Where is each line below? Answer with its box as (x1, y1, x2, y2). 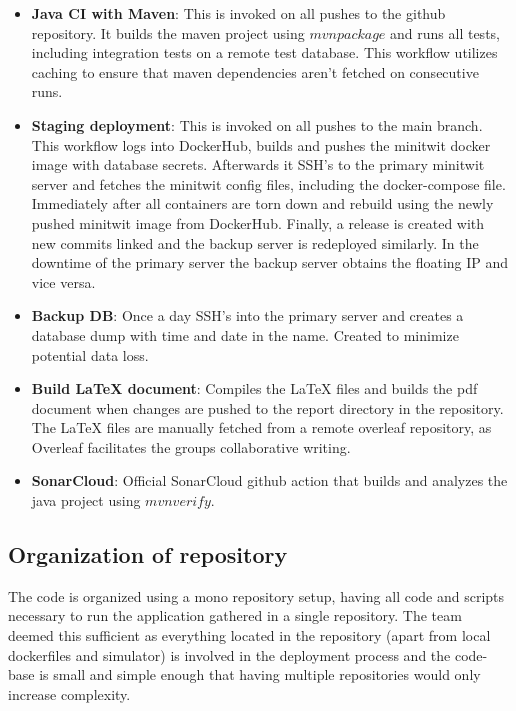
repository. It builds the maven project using (31, 22, 305, 43)
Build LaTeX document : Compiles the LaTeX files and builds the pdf (31, 378, 478, 399)
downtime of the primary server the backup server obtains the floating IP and (31, 252, 509, 273)
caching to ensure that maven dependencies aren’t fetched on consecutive (31, 61, 479, 82)
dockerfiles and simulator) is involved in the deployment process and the (8, 644, 451, 665)
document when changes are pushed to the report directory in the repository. (31, 397, 504, 418)
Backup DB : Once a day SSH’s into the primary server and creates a (31, 305, 464, 326)
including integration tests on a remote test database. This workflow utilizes (31, 42, 498, 63)
